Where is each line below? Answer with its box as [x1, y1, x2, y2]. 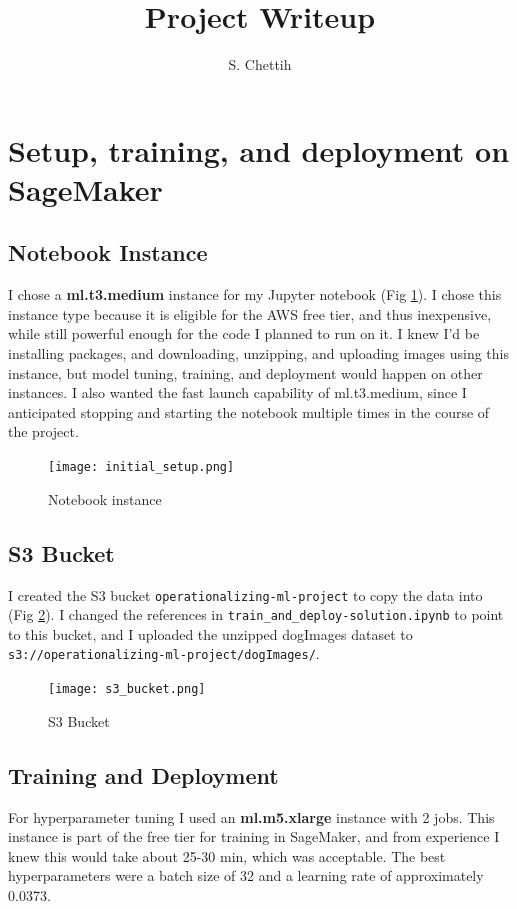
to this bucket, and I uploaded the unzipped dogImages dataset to [8, 623, 413, 644]
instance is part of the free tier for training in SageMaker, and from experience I [8, 826, 500, 847]
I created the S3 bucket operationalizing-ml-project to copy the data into [8, 584, 483, 605]
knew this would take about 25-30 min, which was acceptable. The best [8, 845, 446, 866]
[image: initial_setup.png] [48, 460, 235, 475]
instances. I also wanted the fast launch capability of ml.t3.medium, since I [8, 382, 467, 403]
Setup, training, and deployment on [8, 129, 510, 170]
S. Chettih [228, 54, 292, 75]
